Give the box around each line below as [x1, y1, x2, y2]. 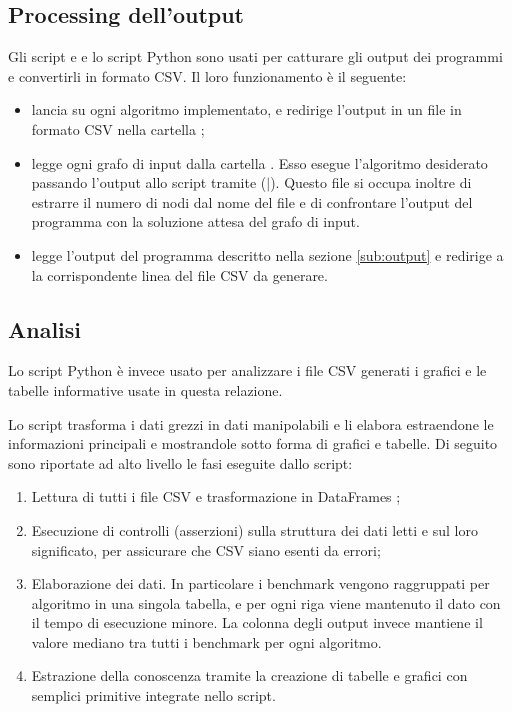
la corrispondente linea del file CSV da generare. [31, 264, 328, 285]
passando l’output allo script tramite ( [31, 172, 267, 193]
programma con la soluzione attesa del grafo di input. [31, 211, 360, 232]
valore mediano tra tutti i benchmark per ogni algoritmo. [31, 631, 382, 652]
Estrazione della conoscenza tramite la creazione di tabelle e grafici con [31, 665, 468, 686]
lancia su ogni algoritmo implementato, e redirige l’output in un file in [31, 99, 462, 120]
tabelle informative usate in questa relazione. [8, 379, 283, 400]
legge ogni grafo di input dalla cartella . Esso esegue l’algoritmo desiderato [31, 152, 488, 173]
